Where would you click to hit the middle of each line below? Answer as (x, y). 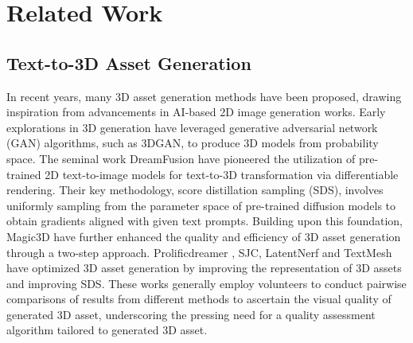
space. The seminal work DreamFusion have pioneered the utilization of (181, 158)
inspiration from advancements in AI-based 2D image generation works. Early (196, 112)
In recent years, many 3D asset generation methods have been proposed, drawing (204, 96)
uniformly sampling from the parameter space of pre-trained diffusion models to (201, 205)
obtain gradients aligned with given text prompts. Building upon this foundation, (205, 221)
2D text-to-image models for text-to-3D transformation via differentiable (222, 174)
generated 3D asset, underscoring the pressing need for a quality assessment (191, 314)
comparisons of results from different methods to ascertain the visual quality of (199, 299)
